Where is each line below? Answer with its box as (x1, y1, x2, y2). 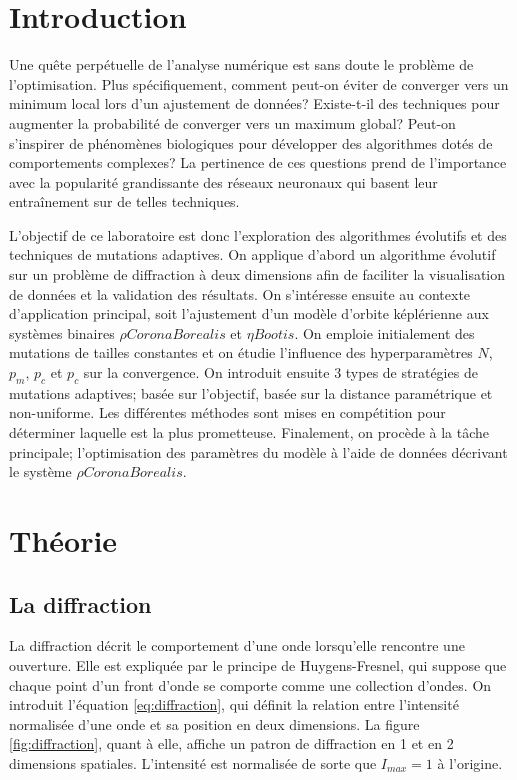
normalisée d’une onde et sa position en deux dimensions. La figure (9, 713, 420, 734)
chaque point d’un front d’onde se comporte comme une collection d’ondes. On (9, 674, 492, 695)
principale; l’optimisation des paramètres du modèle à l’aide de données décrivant (9, 441, 508, 462)
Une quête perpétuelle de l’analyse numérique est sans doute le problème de (9, 54, 474, 75)
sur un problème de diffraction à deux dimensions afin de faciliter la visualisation (9, 264, 506, 285)
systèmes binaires (9, 322, 115, 343)
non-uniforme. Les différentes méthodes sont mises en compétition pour (9, 402, 446, 423)
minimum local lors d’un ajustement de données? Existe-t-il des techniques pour (9, 93, 500, 114)
